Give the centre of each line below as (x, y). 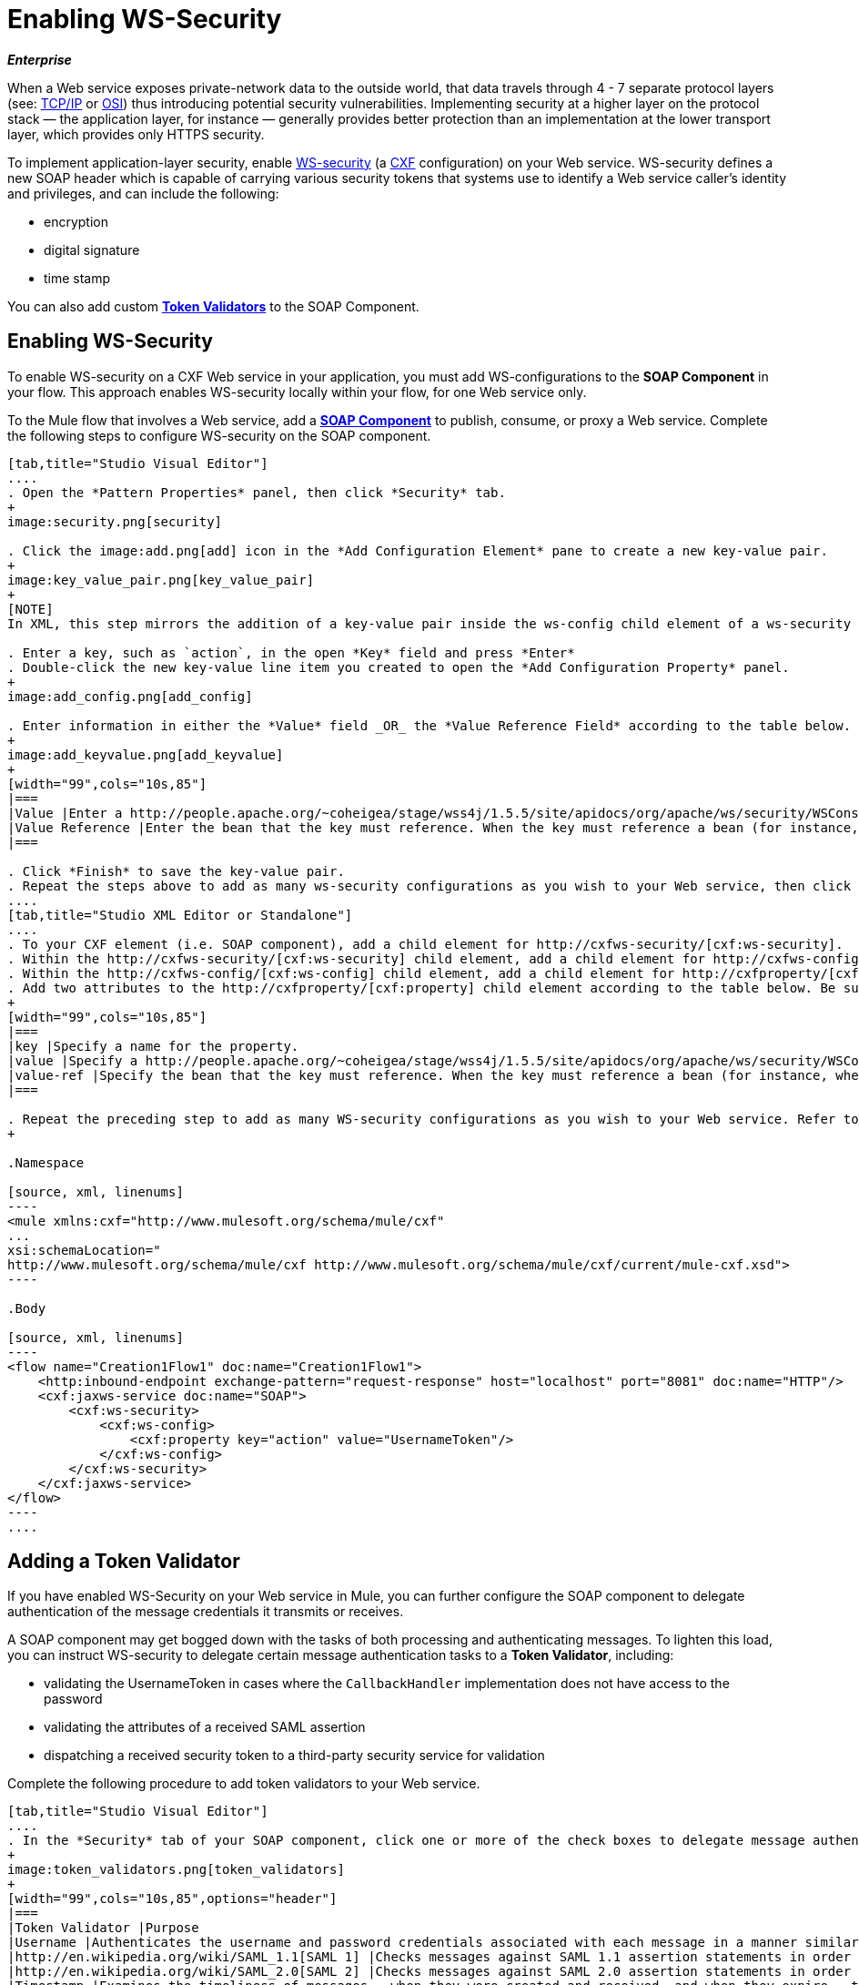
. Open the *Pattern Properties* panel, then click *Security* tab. (257, 492)
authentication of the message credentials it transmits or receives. (206, 1612)
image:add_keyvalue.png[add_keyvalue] (146, 754)
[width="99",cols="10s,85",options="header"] (172, 1899)
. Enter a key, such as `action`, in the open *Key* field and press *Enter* (291, 652)
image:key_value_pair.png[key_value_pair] (161, 580)
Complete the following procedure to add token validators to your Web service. (244, 1784)
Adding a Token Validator (124, 1562)
